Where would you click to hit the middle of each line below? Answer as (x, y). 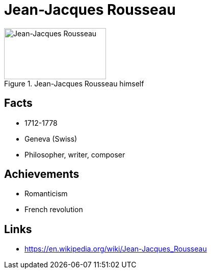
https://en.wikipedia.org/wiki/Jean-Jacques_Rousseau (116, 249)
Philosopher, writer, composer (75, 154)
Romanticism (46, 194)
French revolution (54, 210)
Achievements (42, 174)
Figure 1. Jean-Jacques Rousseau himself (74, 83)
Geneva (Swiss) (51, 139)
